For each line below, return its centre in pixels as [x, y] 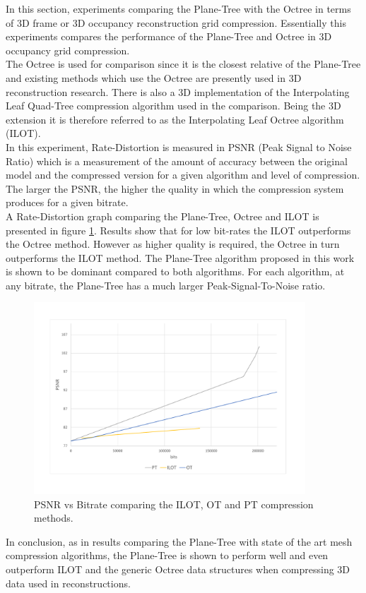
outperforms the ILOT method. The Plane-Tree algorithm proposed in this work [180, 257]
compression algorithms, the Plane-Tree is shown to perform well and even [167, 555]
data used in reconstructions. [68, 583]
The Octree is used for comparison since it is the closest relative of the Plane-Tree [183, 64]
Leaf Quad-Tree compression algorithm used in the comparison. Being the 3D [173, 106]
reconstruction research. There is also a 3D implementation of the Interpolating [178, 91]
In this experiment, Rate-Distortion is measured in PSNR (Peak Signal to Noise [179, 146]
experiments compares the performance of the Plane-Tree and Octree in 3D [169, 36]
